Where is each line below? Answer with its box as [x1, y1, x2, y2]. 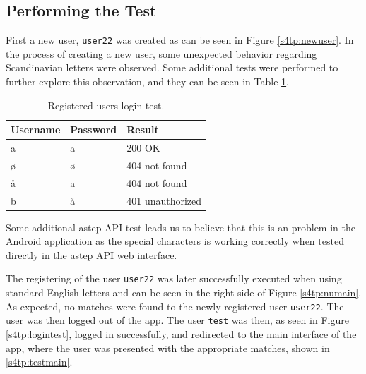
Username [11, 122, 61, 137]
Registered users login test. [47, 97, 165, 112]
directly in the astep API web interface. [6, 247, 177, 262]
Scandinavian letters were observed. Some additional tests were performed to [6, 60, 338, 75]
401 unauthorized [126, 193, 202, 207]
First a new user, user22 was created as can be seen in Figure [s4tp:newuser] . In [6, 32, 354, 47]
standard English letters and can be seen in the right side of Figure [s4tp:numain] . [6, 285, 362, 300]
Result [126, 122, 159, 137]
